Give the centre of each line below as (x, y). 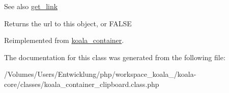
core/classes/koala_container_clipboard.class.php (82, 84)
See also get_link (31, 6)
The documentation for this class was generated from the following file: (115, 57)
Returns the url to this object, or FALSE (68, 23)
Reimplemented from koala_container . (64, 40)
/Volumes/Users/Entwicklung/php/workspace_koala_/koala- (100, 74)
